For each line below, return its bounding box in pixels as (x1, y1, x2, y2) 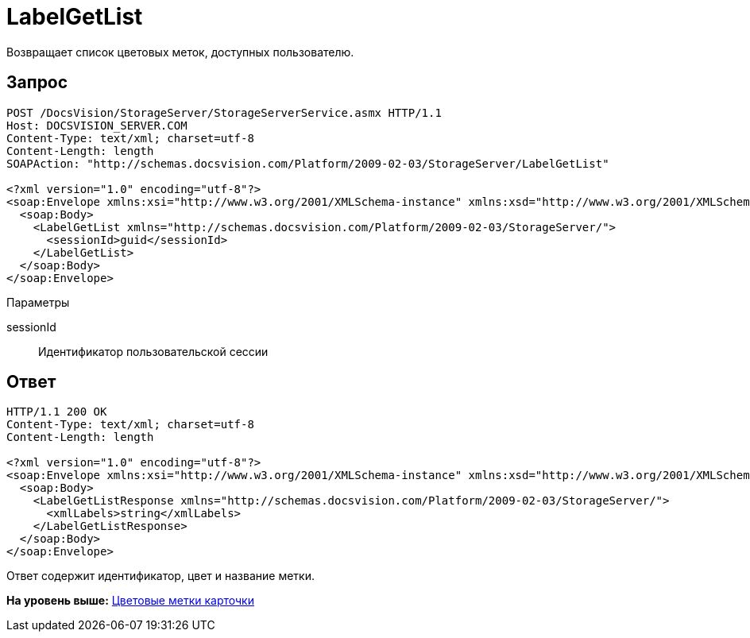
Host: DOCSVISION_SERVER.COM (6, 118, 187, 132)
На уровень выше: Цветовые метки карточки (6, 594, 254, 608)
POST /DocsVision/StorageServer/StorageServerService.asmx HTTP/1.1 (6, 106, 442, 119)
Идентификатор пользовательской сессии (38, 344, 269, 358)
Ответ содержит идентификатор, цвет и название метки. (6, 569, 315, 583)
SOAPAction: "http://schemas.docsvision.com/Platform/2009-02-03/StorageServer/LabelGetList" (6, 157, 609, 170)
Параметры (6, 295, 70, 309)
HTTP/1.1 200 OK (6, 405, 107, 419)
